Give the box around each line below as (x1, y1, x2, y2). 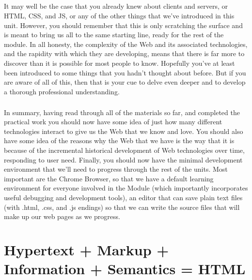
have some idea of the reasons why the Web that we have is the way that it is (4, 135, 235, 146)
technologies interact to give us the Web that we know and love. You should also (4, 126, 243, 136)
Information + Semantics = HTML (4, 259, 246, 279)
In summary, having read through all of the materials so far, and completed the (4, 107, 240, 117)
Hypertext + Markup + (4, 240, 169, 259)
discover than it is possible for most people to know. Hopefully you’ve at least (4, 58, 235, 68)
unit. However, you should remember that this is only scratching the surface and (4, 20, 243, 30)
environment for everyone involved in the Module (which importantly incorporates (4, 183, 248, 193)
